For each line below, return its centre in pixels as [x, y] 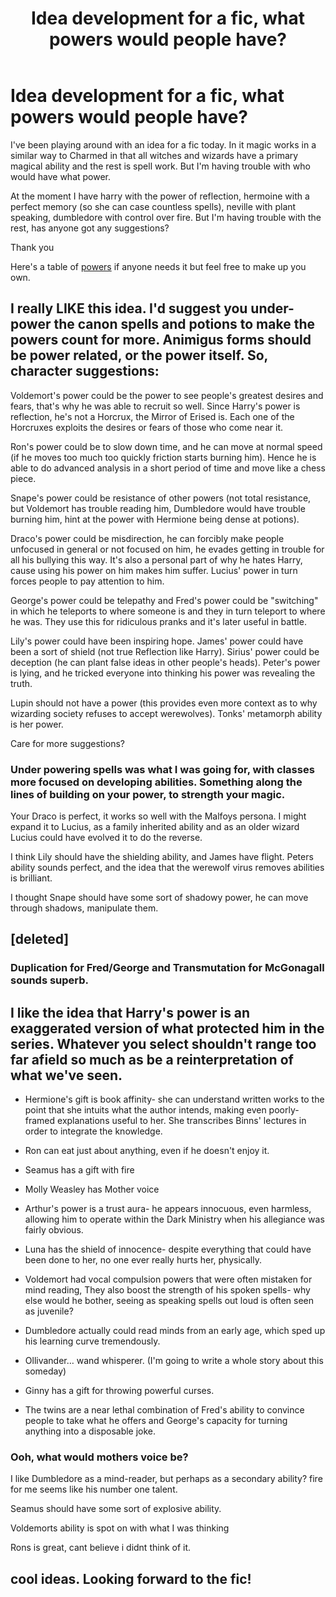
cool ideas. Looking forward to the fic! [131, 1578]
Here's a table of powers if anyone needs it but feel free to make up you [158, 266]
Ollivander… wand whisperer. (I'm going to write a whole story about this [174, 1361]
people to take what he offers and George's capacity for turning [156, 1421]
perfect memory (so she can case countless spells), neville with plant [153, 206]
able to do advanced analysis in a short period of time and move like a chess [168, 468]
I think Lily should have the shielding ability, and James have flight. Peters [162, 857]
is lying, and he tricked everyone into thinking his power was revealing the [163, 673]
